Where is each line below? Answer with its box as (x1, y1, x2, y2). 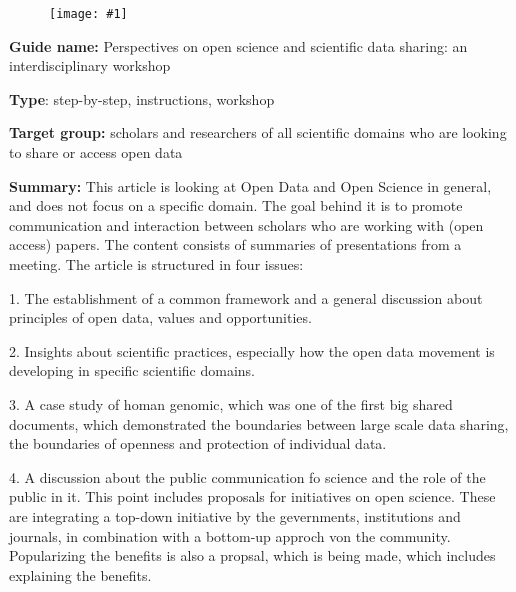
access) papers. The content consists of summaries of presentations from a (9, 234, 462, 255)
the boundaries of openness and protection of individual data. (9, 433, 387, 454)
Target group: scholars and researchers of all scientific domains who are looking (9, 122, 507, 143)
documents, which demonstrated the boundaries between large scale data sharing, (9, 413, 509, 434)
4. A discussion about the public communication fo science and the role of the (9, 466, 486, 487)
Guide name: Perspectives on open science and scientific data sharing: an (9, 35, 468, 56)
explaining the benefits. (9, 564, 152, 585)
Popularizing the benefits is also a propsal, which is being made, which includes (9, 545, 496, 566)
